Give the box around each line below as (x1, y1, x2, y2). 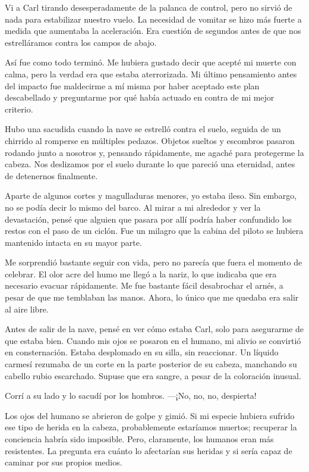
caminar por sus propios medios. (5, 456, 122, 468)
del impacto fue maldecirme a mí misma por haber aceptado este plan (5, 79, 260, 92)
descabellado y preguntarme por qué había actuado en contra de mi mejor (5, 91, 275, 104)
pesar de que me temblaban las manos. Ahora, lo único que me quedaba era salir (5, 291, 299, 304)
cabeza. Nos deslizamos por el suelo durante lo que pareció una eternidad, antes (5, 158, 295, 170)
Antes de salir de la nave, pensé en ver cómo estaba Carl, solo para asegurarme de (5, 323, 304, 335)
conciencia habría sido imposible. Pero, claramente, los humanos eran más (5, 433, 274, 445)
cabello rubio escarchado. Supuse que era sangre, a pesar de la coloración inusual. (5, 369, 301, 382)
